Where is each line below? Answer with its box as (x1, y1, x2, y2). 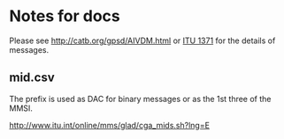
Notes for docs (9, 6, 121, 26)
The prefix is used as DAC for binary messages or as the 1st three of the (9, 93, 272, 104)
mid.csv (9, 70, 55, 85)
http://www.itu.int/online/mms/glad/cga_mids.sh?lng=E (9, 120, 211, 130)
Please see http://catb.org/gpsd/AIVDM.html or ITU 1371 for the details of (9, 35, 276, 46)
